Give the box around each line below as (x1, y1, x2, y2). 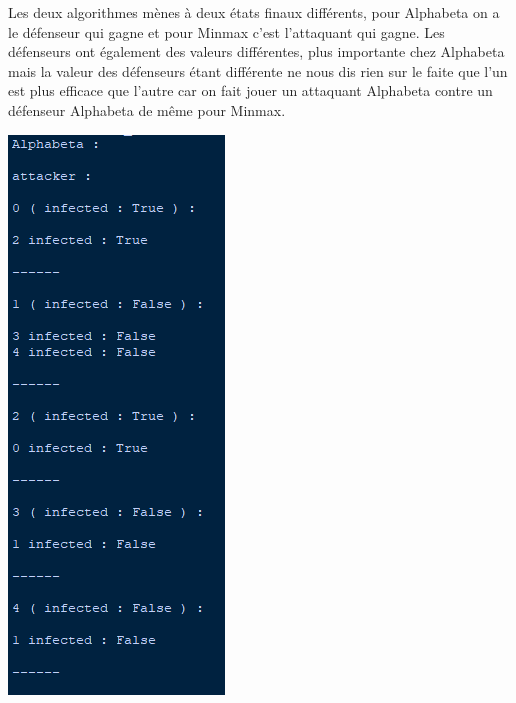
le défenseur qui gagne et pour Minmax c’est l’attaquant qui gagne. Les (8, 21, 445, 42)
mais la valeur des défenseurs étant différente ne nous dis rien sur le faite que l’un (8, 60, 508, 81)
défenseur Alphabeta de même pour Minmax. (8, 99, 286, 120)
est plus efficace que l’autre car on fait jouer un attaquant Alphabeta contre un (8, 80, 493, 101)
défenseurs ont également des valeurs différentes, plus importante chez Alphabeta (8, 41, 505, 62)
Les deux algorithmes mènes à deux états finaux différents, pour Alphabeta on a (8, 2, 500, 22)
